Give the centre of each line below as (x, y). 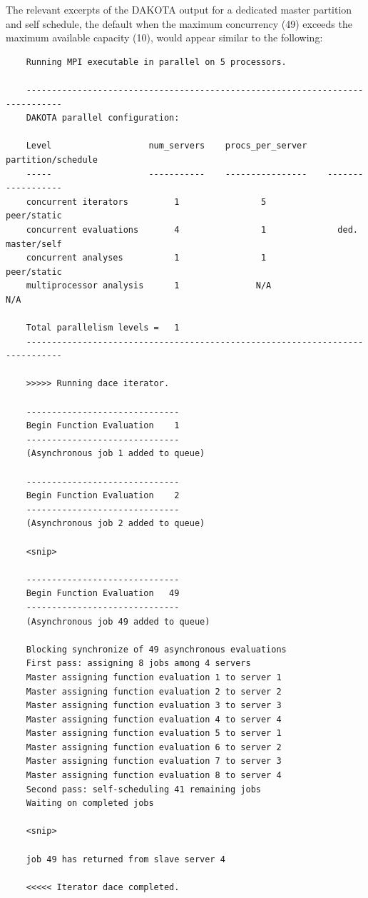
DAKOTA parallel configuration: (103, 118)
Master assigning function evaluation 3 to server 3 (154, 706)
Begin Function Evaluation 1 (103, 426)
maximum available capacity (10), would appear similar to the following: (164, 37)
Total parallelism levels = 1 (103, 328)
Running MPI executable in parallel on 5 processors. (156, 62)
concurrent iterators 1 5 (146, 202)
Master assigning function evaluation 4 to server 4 (154, 719)
